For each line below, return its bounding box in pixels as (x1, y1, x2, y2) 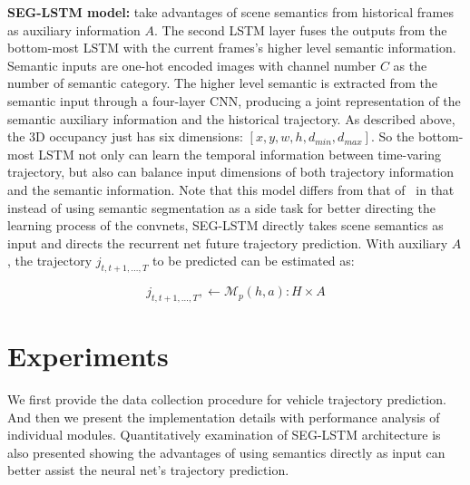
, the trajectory (7, 251, 93, 270)
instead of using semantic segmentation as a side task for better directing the (7, 198, 436, 217)
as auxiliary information (7, 20, 141, 39)
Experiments (7, 337, 169, 374)
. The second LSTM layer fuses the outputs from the (153, 20, 447, 39)
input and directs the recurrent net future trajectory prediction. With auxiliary (7, 233, 448, 252)
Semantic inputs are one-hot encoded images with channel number (7, 55, 377, 74)
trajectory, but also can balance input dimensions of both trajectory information (7, 162, 455, 181)
